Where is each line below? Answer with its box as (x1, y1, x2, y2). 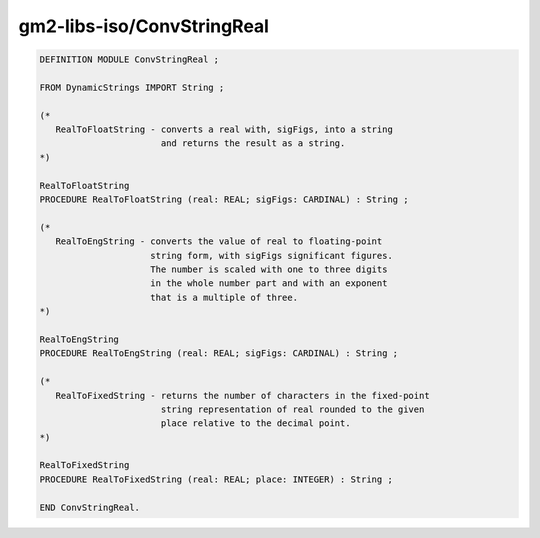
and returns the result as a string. (160, 138, 346, 149)
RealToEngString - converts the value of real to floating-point (55, 236, 383, 247)
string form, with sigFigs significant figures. (150, 250, 394, 261)
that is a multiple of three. (150, 291, 299, 303)
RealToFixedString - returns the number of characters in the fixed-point (55, 390, 430, 401)
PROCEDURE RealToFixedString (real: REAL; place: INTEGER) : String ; (39, 473, 394, 485)
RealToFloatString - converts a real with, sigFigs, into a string (55, 124, 394, 135)
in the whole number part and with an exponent (150, 278, 388, 289)
